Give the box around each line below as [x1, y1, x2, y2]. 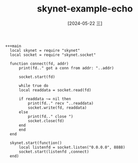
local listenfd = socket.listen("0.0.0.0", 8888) [18, 144, 125, 150]
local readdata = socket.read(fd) [18, 88, 92, 93]
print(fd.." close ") [27, 114, 73, 119]
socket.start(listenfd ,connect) [18, 149, 89, 154]
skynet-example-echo [37, 3, 133, 15]
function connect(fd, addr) [10, 61, 69, 66]
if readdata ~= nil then [18, 96, 71, 101]
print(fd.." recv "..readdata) [27, 101, 94, 106]
